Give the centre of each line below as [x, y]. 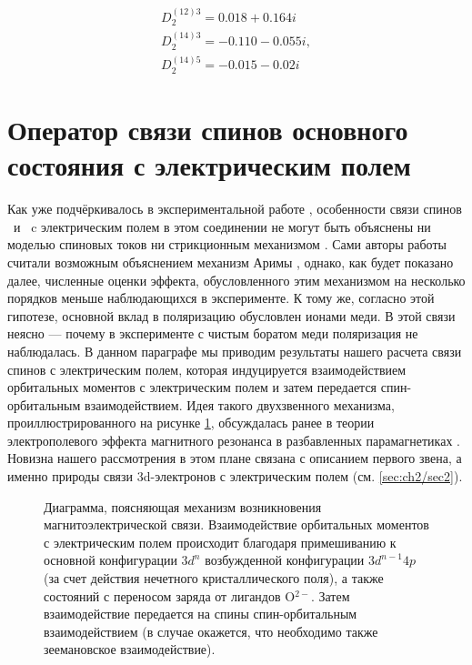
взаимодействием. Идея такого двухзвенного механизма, [240, 404]
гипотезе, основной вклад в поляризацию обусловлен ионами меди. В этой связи [231, 315]
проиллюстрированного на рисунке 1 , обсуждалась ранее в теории [191, 423]
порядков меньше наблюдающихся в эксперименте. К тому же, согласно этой [221, 298]
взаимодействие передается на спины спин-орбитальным [201, 614]
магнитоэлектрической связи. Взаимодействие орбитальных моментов [236, 524]
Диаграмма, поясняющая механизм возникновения [183, 506]
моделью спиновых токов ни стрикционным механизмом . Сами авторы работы [227, 244]
